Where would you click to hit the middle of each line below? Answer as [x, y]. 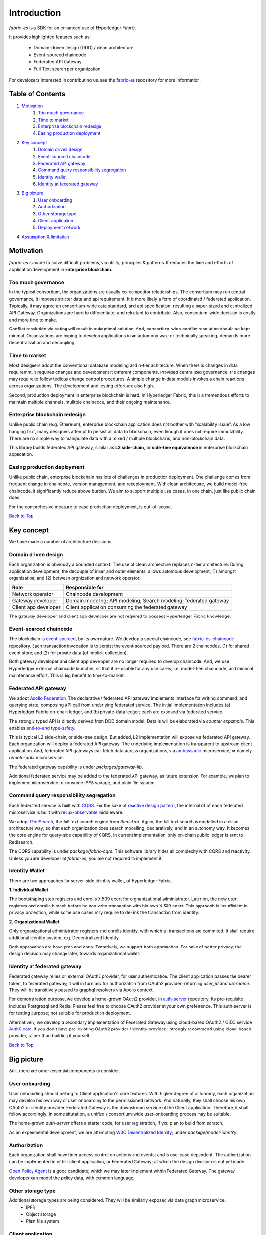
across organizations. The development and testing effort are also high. [82, 386]
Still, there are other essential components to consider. [65, 1071]
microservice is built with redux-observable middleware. [66, 812]
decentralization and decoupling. [43, 343]
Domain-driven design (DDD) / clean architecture [83, 48]
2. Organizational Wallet [34, 922]
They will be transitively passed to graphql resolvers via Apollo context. [82, 990]
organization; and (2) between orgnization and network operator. [75, 578]
